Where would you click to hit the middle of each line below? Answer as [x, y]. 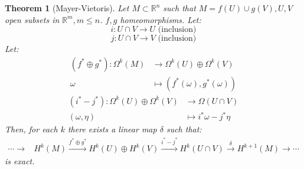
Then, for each [31, 129]
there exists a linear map [112, 129]
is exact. [20, 161]
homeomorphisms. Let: [161, 19]
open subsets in [32, 19]
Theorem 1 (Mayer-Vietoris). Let [67, 8]
